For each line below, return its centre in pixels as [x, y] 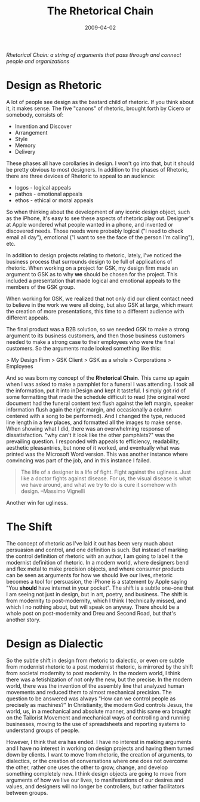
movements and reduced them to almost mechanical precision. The [89, 692]
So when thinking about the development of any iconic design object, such [98, 212]
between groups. [27, 792]
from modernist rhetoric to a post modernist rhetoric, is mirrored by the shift [100, 667]
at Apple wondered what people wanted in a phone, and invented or [90, 224]
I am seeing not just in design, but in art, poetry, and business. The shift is [97, 594]
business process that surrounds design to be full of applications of [89, 261]
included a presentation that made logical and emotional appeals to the [93, 280]
